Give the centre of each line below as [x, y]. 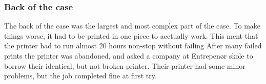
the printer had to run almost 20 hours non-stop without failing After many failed [133, 46]
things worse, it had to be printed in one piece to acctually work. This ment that [131, 35]
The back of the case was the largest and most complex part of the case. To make [132, 26]
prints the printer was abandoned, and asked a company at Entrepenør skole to [129, 55]
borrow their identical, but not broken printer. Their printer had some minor [125, 65]
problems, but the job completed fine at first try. [80, 76]
